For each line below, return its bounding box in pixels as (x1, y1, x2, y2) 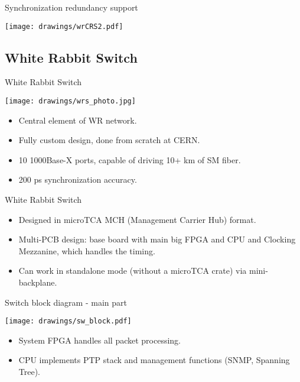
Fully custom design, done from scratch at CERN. (18, 134, 200, 146)
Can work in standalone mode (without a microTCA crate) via (18, 264, 247, 277)
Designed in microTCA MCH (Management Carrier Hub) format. (18, 213, 256, 225)
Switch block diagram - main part (5, 296, 127, 308)
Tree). (18, 365, 41, 378)
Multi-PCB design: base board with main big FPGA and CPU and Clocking (18, 233, 296, 245)
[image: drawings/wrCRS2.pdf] (5, 22, 123, 31)
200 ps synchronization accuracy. (18, 173, 137, 186)
